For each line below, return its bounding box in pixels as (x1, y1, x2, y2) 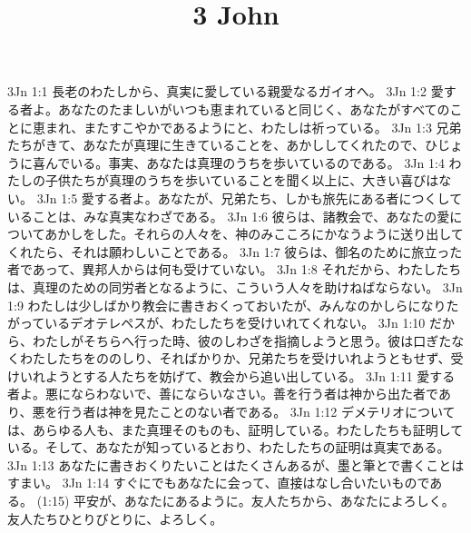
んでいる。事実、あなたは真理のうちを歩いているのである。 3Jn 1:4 (44, 153, 445, 172)
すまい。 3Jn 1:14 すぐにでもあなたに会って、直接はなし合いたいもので (7, 473, 430, 492)
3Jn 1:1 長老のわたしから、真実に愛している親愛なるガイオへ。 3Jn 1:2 (7, 82, 427, 101)
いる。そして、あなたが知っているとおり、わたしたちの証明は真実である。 (7, 438, 450, 457)
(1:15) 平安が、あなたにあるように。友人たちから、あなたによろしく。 (36, 491, 455, 510)
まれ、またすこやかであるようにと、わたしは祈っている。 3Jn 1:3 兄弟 (44, 117, 462, 136)
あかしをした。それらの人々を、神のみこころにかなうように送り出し (44, 224, 451, 243)
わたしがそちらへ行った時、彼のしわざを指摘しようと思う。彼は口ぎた (32, 331, 452, 350)
